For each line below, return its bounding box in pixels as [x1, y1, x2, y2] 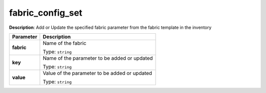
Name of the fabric [42, 40, 87, 46]
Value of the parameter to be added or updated [42, 70, 152, 76]
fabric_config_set [9, 7, 83, 18]
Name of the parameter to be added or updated [42, 54, 153, 61]
